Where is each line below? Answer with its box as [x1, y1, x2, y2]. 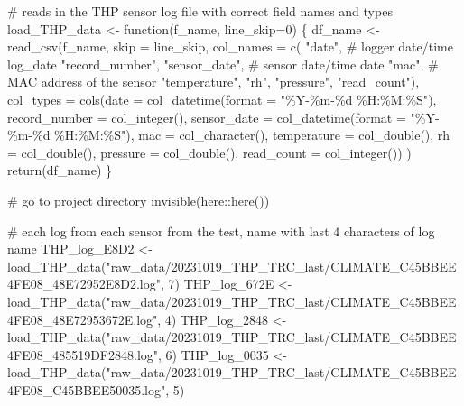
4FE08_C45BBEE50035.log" [7, 380, 166, 399]
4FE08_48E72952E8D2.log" [7, 274, 161, 293]
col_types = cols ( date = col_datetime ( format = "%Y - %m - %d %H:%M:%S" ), [7, 89, 437, 108]
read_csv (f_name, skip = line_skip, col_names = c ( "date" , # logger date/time [7, 37, 453, 56]
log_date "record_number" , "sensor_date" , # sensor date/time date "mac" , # [7, 54, 439, 73]
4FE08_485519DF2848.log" [7, 345, 159, 364]
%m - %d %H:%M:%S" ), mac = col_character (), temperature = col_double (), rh [7, 125, 450, 144]
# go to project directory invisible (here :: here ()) [7, 190, 270, 209]
